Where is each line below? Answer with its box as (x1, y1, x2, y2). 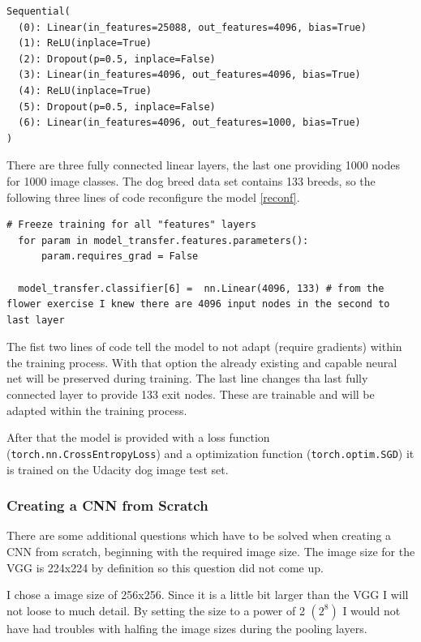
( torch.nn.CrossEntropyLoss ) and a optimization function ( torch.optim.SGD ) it (6, 444, 415, 461)
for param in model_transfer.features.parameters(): (18, 234, 309, 246)
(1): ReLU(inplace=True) (18, 37, 152, 49)
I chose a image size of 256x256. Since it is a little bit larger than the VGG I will (6, 586, 409, 603)
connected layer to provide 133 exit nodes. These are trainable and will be (6, 386, 375, 403)
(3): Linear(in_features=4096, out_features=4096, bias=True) (18, 69, 361, 81)
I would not (342, 601, 401, 618)
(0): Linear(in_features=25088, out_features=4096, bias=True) (18, 21, 367, 33)
